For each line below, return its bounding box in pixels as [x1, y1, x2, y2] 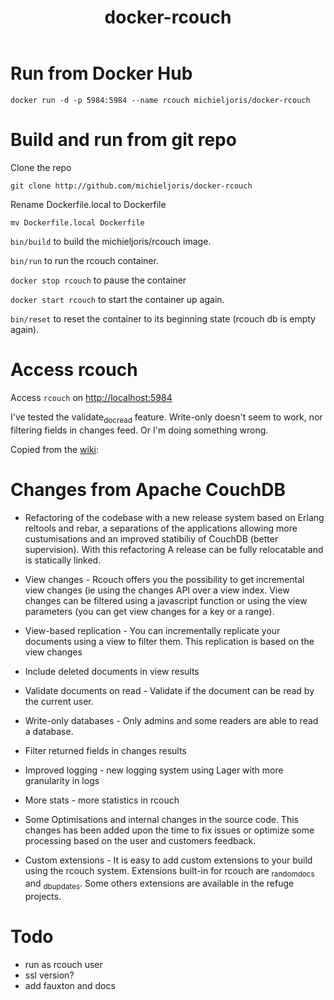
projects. [24, 891, 62, 903]
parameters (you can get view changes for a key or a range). [24, 605, 275, 617]
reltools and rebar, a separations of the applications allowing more [24, 522, 298, 534]
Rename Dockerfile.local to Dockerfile [10, 198, 167, 210]
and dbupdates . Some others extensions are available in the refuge [24, 877, 295, 892]
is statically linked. [24, 554, 102, 566]
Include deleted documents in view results [24, 665, 200, 677]
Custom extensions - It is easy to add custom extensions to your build [24, 854, 313, 866]
